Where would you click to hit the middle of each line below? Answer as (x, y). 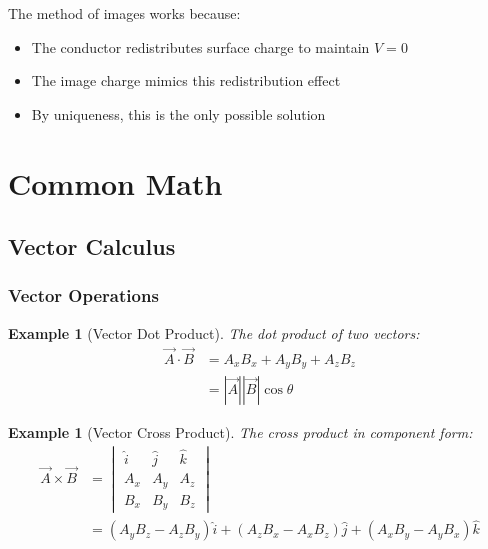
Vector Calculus (92, 246)
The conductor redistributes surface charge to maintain (200, 46)
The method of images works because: (124, 13)
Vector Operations (83, 295)
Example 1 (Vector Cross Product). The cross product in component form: (240, 432)
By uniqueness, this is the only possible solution (178, 113)
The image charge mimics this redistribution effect (186, 80)
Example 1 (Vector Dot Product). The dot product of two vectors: (214, 332)
